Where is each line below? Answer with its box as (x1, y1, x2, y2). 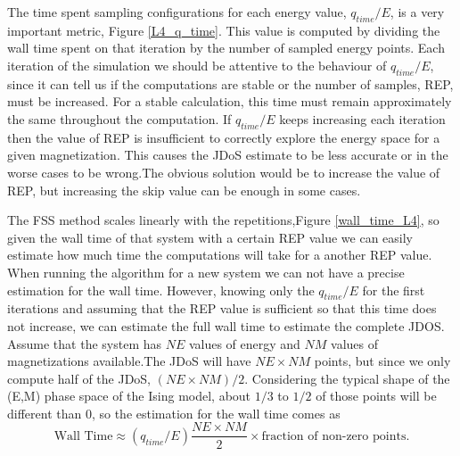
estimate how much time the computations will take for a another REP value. (7, 245, 432, 264)
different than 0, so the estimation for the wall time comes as (7, 403, 341, 422)
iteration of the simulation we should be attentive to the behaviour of (7, 55, 387, 74)
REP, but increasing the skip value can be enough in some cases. (7, 180, 361, 199)
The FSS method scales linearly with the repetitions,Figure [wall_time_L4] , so (7, 211, 439, 229)
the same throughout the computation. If (7, 109, 232, 128)
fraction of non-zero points (261, 429, 407, 443)
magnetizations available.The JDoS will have (7, 352, 251, 370)
